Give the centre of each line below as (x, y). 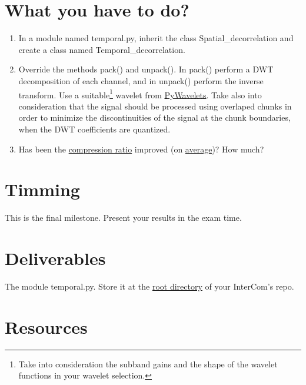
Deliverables (55, 258)
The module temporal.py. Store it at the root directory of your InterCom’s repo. (149, 286)
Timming (42, 189)
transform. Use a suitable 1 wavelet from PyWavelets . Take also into (140, 94)
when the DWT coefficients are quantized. (94, 129)
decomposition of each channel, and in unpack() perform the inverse (141, 80)
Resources (46, 326)
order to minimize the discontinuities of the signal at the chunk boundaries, (154, 117)
